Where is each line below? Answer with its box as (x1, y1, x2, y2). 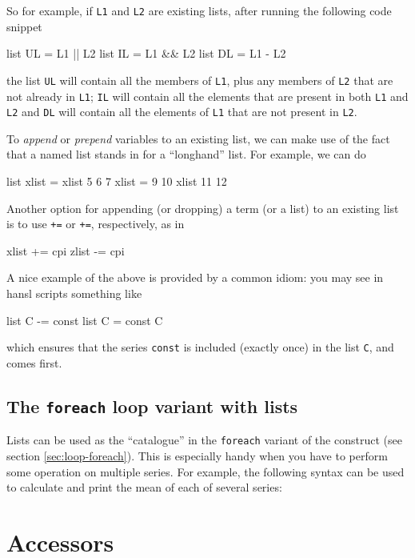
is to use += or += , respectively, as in (6, 215, 185, 232)
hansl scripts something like (6, 285, 142, 302)
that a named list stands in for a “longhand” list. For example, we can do (6, 146, 366, 163)
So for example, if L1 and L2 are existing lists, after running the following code (6, 2, 392, 18)
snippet (6, 18, 42, 34)
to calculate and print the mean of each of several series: (6, 479, 282, 496)
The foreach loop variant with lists (6, 393, 298, 418)
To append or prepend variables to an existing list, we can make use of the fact (6, 130, 390, 147)
